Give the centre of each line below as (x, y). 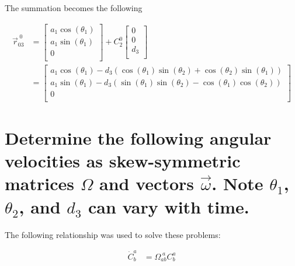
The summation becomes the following (74, 8)
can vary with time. (169, 206)
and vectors (147, 183)
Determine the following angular (138, 138)
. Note (237, 183)
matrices (39, 183)
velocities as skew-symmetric (123, 161)
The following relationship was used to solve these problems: (113, 234)
